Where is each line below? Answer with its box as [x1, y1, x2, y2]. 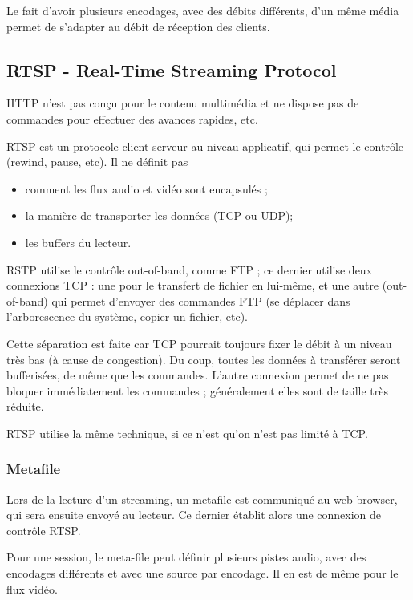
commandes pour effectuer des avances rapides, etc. [6, 110, 258, 127]
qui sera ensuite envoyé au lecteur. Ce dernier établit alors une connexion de [6, 506, 382, 523]
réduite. [6, 398, 44, 415]
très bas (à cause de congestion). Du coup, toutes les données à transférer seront [6, 351, 401, 367]
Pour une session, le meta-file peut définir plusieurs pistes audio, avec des [6, 549, 366, 566]
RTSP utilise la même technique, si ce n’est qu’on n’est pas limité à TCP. [6, 424, 368, 441]
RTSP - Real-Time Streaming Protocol [6, 57, 337, 82]
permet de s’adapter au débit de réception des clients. [6, 18, 270, 34]
